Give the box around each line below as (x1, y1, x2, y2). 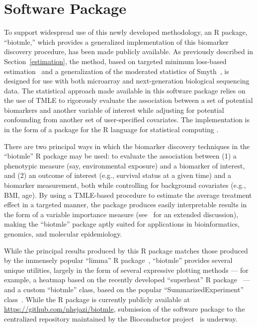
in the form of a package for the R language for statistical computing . (4, 124, 219, 135)
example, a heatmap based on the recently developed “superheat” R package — (4, 274, 250, 285)
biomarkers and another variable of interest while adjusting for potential (4, 104, 224, 115)
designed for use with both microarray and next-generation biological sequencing (4, 76, 250, 86)
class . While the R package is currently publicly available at (4, 294, 190, 304)
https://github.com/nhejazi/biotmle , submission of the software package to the (4, 304, 245, 314)
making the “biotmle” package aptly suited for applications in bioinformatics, (4, 219, 240, 229)
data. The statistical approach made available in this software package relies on (4, 85, 246, 95)
